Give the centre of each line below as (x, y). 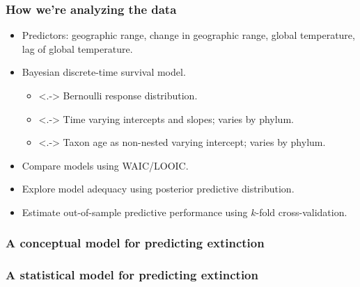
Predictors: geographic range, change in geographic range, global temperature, (188, 35)
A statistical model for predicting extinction (132, 275)
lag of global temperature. (77, 48)
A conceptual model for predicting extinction (135, 243)
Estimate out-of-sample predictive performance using (135, 212)
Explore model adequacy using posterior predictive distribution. (158, 189)
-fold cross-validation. (302, 212)
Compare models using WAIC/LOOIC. (105, 165)
